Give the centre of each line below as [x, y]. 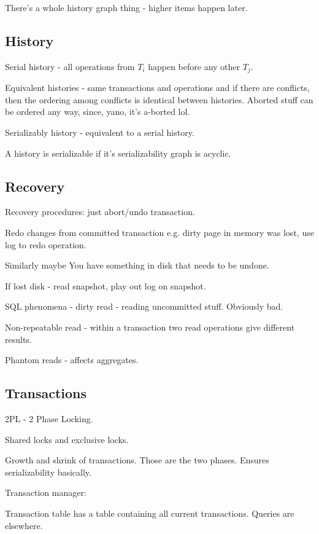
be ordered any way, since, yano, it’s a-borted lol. [98, 112]
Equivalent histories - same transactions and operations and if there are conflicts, [157, 88]
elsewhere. [24, 525]
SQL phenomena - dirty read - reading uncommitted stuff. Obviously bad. [144, 306]
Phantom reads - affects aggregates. [72, 360]
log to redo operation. [46, 244]
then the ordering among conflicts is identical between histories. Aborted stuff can [159, 99]
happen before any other [194, 66]
